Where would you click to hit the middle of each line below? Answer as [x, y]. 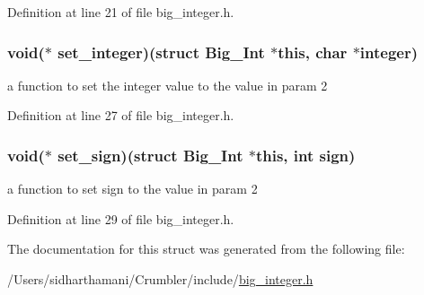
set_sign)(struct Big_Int [150, 155]
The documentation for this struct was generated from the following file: [206, 249]
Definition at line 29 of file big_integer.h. [121, 218]
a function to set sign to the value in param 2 [132, 189]
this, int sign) [305, 155]
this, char [313, 52]
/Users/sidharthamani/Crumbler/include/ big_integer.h [160, 279]
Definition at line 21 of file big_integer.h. [121, 12]
